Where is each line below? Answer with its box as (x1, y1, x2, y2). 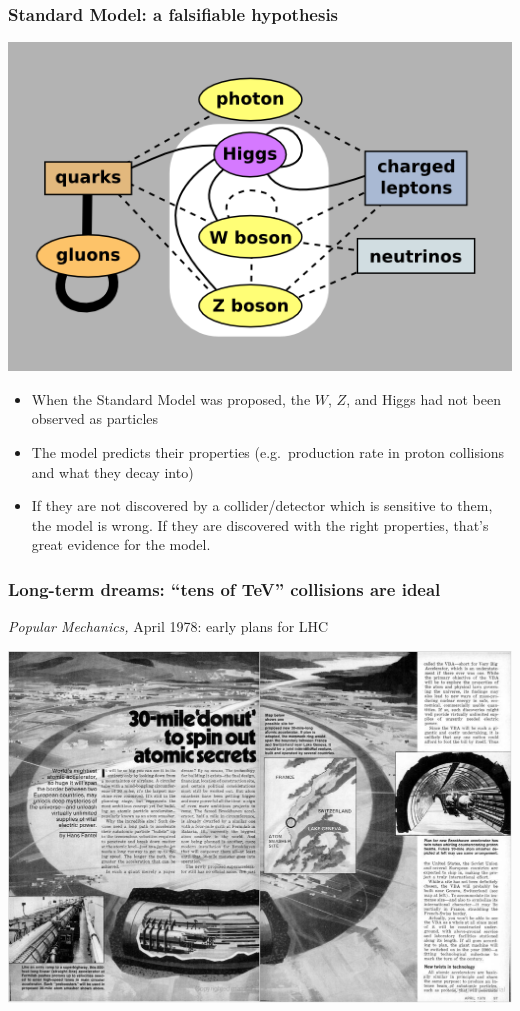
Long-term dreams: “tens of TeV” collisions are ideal (8, 576, 441, 601)
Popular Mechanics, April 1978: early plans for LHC (8, 616, 329, 637)
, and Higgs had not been (346, 388, 501, 409)
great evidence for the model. (31, 534, 211, 555)
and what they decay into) (31, 461, 194, 482)
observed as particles (31, 408, 159, 429)
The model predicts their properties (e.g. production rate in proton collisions (31, 442, 505, 463)
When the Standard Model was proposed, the (31, 388, 311, 409)
